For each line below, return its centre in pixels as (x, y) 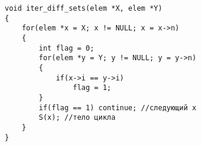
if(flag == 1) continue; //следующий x (118, 108)
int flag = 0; (67, 48)
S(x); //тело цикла (77, 118)
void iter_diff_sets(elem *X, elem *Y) (84, 8)
